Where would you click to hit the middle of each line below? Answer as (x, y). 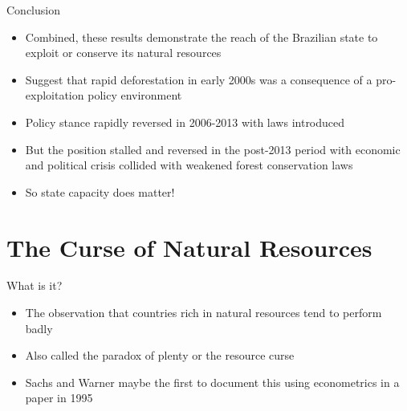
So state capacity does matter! (100, 191)
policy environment (135, 95)
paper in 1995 (59, 398)
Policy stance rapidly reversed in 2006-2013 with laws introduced (185, 122)
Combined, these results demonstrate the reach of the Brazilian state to (201, 37)
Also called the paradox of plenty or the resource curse (160, 355)
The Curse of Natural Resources (189, 247)
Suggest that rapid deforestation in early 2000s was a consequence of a (199, 79)
